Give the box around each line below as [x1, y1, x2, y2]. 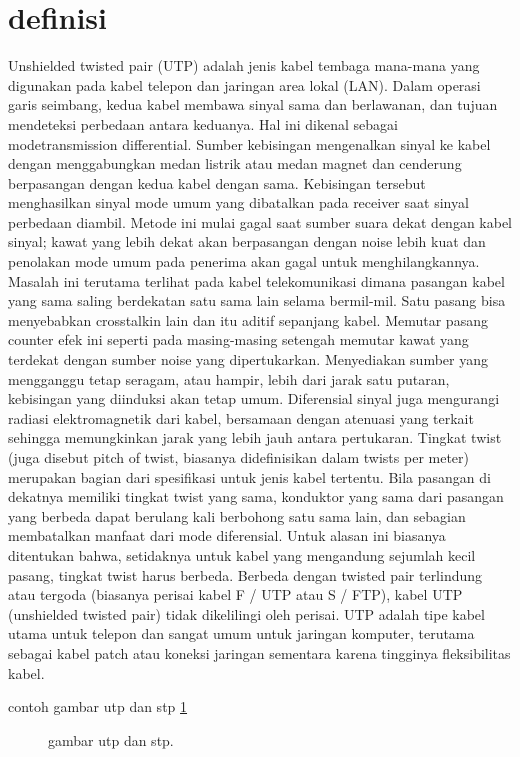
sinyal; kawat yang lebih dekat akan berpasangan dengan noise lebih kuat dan [8, 231, 486, 252]
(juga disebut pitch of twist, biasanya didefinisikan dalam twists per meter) [8, 447, 470, 467]
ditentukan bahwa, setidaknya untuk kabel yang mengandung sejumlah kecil [8, 544, 476, 565]
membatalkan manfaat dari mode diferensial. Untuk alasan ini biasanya [8, 525, 446, 546]
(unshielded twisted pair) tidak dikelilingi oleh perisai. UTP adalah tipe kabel [8, 603, 485, 624]
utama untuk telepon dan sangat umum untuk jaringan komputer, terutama [8, 623, 475, 644]
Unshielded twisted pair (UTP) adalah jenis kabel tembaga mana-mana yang [8, 55, 480, 76]
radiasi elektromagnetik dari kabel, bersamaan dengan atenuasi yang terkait [8, 407, 474, 428]
